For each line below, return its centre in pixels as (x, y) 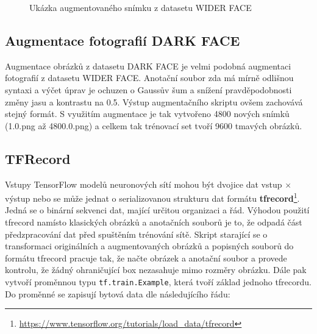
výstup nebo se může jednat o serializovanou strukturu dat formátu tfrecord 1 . (152, 197)
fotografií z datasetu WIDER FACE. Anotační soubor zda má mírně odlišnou (149, 78)
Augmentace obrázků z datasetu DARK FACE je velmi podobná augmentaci (148, 66)
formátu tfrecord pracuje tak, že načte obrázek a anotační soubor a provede (146, 258)
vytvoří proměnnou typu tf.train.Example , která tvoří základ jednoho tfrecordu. (158, 281)
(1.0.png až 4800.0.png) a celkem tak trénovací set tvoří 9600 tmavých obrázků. (154, 125)
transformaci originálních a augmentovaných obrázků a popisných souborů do (149, 246)
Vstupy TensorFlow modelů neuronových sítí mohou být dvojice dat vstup (144, 184)
